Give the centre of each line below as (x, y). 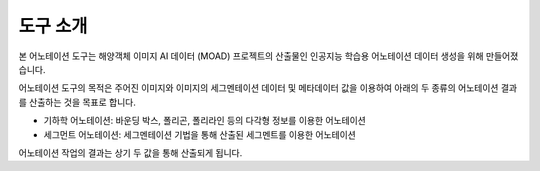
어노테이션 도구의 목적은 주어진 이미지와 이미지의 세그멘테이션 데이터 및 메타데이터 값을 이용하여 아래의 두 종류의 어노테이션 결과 (268, 88)
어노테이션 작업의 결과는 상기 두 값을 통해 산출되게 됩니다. (130, 152)
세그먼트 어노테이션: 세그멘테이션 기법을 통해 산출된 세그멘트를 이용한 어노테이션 (200, 134)
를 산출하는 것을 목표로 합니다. (77, 102)
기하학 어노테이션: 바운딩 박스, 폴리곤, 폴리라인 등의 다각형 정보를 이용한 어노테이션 (205, 121)
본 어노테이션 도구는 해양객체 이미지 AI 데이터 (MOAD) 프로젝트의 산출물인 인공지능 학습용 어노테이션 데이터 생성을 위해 (251, 56)
